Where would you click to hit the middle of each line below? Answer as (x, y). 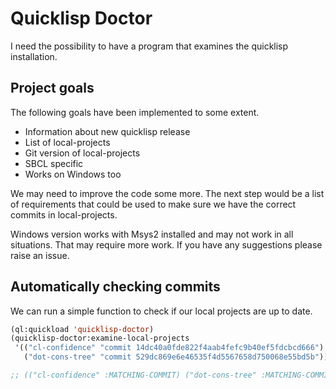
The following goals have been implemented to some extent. (135, 112)
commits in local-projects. (64, 214)
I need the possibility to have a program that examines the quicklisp (149, 46)
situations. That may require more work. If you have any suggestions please (166, 244)
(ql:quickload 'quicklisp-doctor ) (82, 329)
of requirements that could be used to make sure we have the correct (153, 204)
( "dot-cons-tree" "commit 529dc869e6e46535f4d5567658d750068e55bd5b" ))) (178, 357)
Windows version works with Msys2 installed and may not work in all (152, 234)
